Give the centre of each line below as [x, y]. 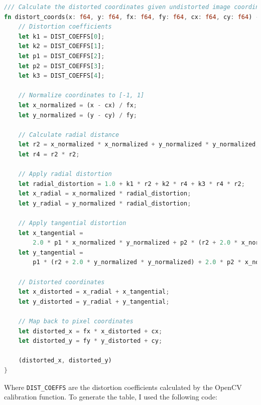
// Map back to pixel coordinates [76, 321]
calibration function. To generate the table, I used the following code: [111, 397]
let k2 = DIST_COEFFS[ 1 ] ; [61, 46]
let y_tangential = [51, 252]
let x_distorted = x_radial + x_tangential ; [94, 292]
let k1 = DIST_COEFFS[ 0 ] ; [61, 36]
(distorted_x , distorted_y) [65, 361]
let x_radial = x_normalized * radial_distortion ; [105, 194]
